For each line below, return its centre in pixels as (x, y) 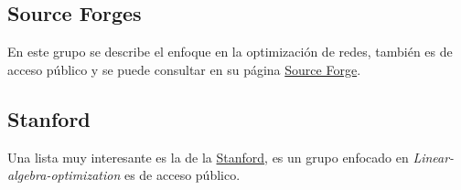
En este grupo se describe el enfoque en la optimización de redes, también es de (230, 52)
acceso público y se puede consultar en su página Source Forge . (184, 69)
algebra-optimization (64, 175)
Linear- (434, 157)
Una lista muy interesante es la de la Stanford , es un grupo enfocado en (208, 157)
